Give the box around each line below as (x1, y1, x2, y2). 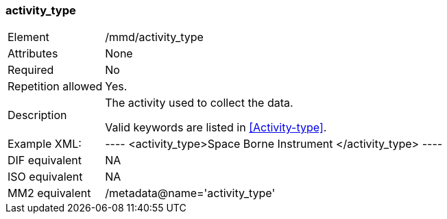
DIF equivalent (8, 153, 82, 168)
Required (8, 63, 54, 77)
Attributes (8, 47, 58, 61)
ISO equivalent (8, 170, 83, 184)
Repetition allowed (8, 79, 103, 94)
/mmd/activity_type (105, 30, 204, 44)
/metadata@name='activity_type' (105, 186, 276, 201)
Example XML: (8, 137, 82, 151)
